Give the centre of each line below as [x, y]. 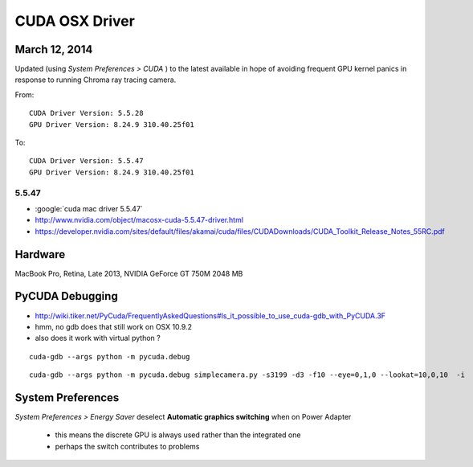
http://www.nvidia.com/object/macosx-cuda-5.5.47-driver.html [139, 220]
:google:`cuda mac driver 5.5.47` [89, 208]
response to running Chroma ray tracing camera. [96, 80]
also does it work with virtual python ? [98, 338]
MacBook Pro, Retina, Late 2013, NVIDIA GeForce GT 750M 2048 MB [129, 273]
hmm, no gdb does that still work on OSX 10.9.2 [114, 326]
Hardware [40, 254]
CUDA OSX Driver [75, 21]
